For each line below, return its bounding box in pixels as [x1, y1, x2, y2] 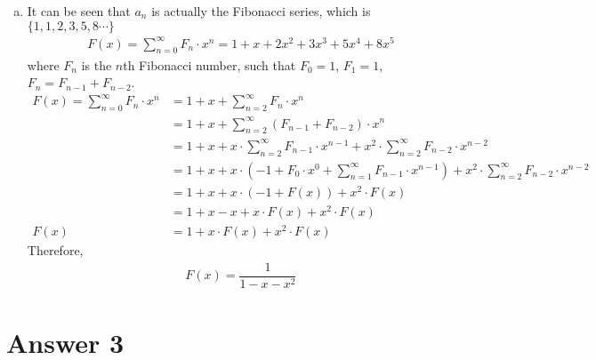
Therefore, [27, 241, 84, 260]
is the [81, 55, 112, 74]
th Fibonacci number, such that [123, 55, 296, 74]
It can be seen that [27, 2, 131, 20]
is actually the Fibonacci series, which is [151, 2, 371, 20]
